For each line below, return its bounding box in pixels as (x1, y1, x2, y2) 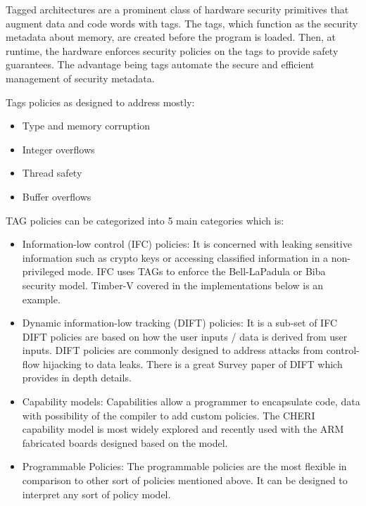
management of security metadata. (6, 70, 155, 85)
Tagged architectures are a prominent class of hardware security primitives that (6, 2, 349, 16)
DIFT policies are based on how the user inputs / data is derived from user (22, 329, 348, 343)
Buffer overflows (22, 189, 91, 203)
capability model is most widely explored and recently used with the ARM (22, 422, 344, 436)
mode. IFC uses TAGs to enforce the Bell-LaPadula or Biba (68, 264, 326, 279)
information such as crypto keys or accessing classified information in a (22, 250, 329, 265)
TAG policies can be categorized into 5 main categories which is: (6, 213, 284, 227)
